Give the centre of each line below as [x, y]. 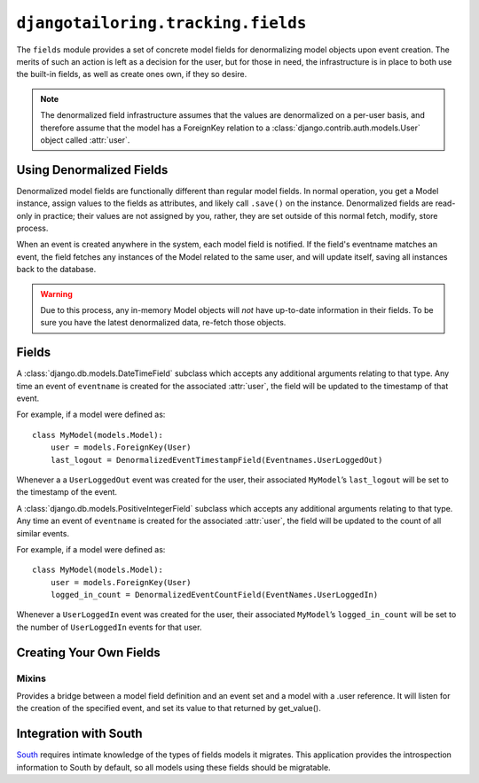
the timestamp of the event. [67, 492]
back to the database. [56, 270]
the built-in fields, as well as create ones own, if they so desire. [132, 74]
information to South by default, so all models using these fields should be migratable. [174, 767]
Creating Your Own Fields [89, 652]
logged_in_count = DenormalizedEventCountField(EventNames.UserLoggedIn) [214, 595]
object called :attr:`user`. [85, 140]
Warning [56, 294]
